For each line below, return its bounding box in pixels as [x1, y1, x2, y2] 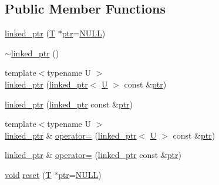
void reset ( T [5, 168, 52, 180]
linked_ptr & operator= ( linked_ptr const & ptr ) [5, 149, 181, 161]
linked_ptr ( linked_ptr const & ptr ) [5, 97, 133, 110]
